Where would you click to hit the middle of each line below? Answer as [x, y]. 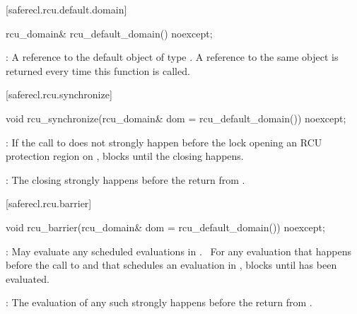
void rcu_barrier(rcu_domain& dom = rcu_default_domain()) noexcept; [165, 227]
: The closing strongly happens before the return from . [125, 179]
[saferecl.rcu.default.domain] [66, 9]
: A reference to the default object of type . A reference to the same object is [172, 57]
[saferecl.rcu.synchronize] [59, 94]
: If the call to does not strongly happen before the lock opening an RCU [164, 142]
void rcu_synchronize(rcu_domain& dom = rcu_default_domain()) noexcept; [176, 118]
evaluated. [28, 278]
